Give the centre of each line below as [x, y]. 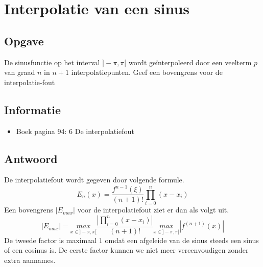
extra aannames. [30, 260]
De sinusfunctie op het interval [52, 62]
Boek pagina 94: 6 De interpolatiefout [75, 131]
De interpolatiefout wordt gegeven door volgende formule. [94, 180]
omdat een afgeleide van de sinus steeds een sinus [182, 240]
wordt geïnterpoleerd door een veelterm [190, 62]
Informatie [32, 109]
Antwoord [31, 158]
